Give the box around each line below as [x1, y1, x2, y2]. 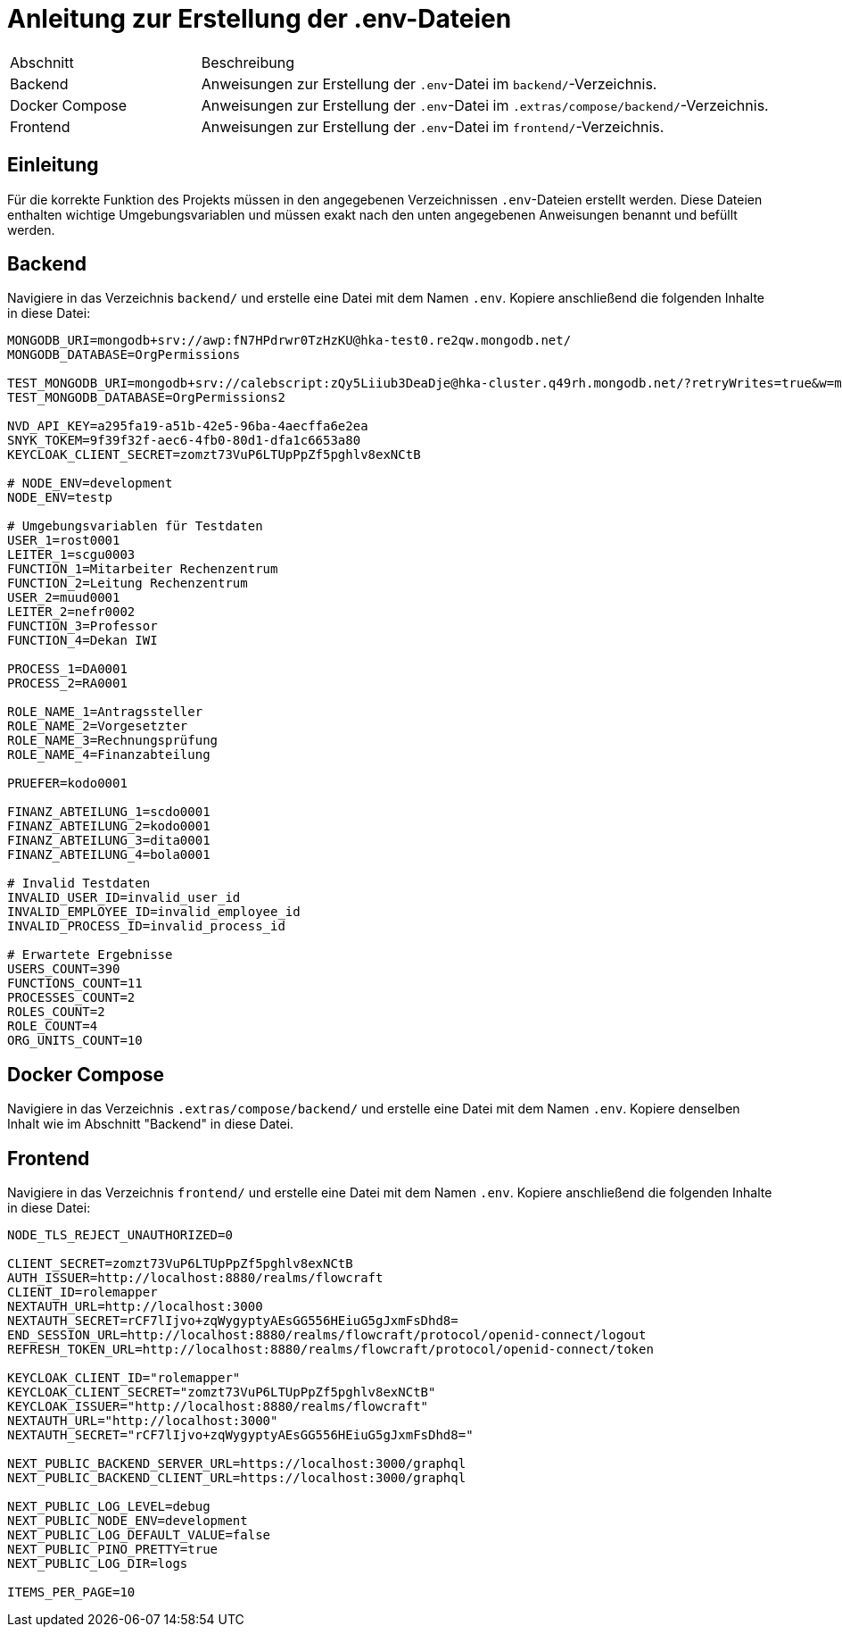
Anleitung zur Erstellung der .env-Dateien [7, 4, 512, 34]
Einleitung [7, 154, 99, 177]
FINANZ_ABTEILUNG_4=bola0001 [7, 847, 210, 863]
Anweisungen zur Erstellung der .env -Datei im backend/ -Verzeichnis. [201, 74, 657, 93]
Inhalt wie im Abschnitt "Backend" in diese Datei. [7, 1116, 294, 1132]
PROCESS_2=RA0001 [7, 676, 128, 691]
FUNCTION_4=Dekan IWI [7, 633, 158, 648]
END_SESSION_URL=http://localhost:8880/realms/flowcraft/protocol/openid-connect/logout [7, 1328, 647, 1343]
